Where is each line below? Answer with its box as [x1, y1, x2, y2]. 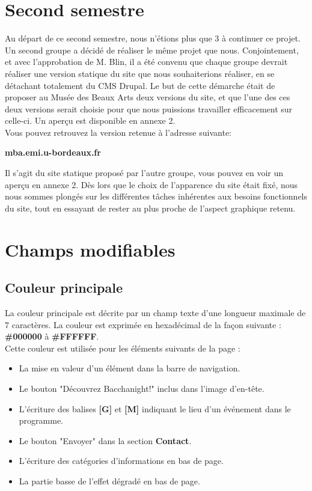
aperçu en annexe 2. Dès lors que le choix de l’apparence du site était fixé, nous [5, 178, 298, 191]
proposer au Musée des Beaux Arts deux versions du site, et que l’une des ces [5, 91, 290, 103]
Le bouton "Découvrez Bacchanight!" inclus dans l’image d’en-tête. [19, 382, 265, 394]
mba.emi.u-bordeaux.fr [5, 146, 101, 159]
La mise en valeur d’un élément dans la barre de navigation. [19, 362, 240, 374]
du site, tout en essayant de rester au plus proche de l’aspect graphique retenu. [5, 201, 296, 214]
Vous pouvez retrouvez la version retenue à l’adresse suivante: [5, 126, 231, 138]
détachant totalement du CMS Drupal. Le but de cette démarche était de [5, 79, 275, 91]
